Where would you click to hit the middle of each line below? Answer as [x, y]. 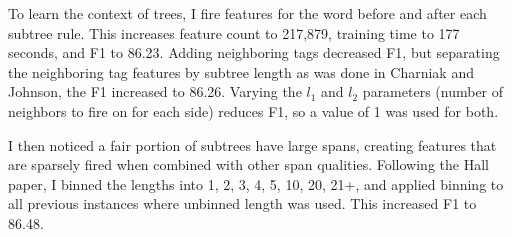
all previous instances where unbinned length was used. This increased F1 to [242, 203]
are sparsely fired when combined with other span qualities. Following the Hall [248, 164]
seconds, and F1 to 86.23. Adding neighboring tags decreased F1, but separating [254, 52]
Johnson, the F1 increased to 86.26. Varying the [155, 91]
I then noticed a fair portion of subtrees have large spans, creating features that [252, 144]
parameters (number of [433, 91]
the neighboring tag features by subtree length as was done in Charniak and [241, 71]
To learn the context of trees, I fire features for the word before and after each [247, 13]
